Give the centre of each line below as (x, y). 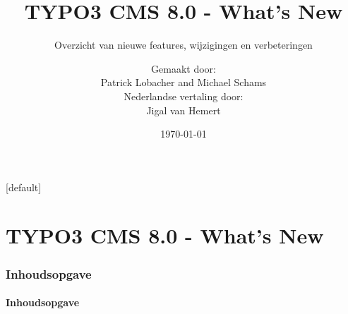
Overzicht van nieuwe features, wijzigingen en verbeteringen (184, 45)
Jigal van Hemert (184, 110)
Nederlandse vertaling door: (184, 96)
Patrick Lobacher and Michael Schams (184, 82)
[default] (24, 187)
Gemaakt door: (184, 68)
